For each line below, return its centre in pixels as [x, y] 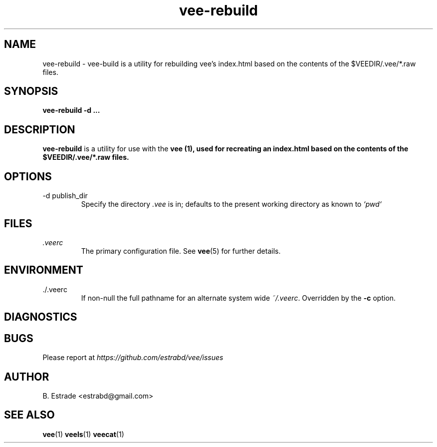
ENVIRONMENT [44, 270]
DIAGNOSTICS [41, 317]
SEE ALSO [29, 415]
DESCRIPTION [40, 129]
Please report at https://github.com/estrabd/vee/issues [133, 358]
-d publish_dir [65, 196]
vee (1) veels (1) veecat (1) [83, 434]
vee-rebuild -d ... [71, 110]
